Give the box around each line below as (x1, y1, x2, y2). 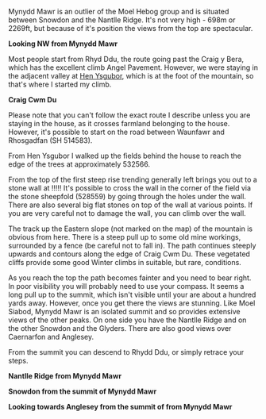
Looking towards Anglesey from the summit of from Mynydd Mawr (8, 402, 233, 411)
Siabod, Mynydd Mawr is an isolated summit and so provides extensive (8, 307, 241, 316)
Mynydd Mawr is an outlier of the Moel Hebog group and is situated (8, 7, 229, 16)
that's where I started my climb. (8, 79, 112, 89)
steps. (8, 356, 29, 365)
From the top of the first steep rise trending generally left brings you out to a (8, 175, 258, 184)
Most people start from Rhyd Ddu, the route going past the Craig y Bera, (8, 55, 245, 63)
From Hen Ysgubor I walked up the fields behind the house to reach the (8, 151, 242, 160)
